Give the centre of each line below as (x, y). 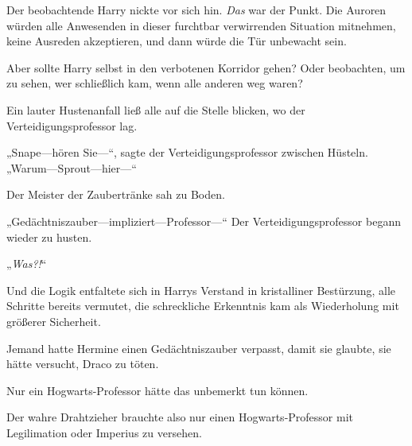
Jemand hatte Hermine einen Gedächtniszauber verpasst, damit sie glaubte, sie (199, 348)
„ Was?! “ (27, 264)
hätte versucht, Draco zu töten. (83, 364)
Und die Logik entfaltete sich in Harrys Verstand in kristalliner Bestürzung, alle (201, 290)
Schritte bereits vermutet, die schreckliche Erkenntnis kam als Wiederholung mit (203, 306)
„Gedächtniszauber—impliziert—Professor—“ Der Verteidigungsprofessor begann (204, 221)
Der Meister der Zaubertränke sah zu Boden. (116, 194)
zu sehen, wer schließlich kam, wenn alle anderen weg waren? (155, 83)
